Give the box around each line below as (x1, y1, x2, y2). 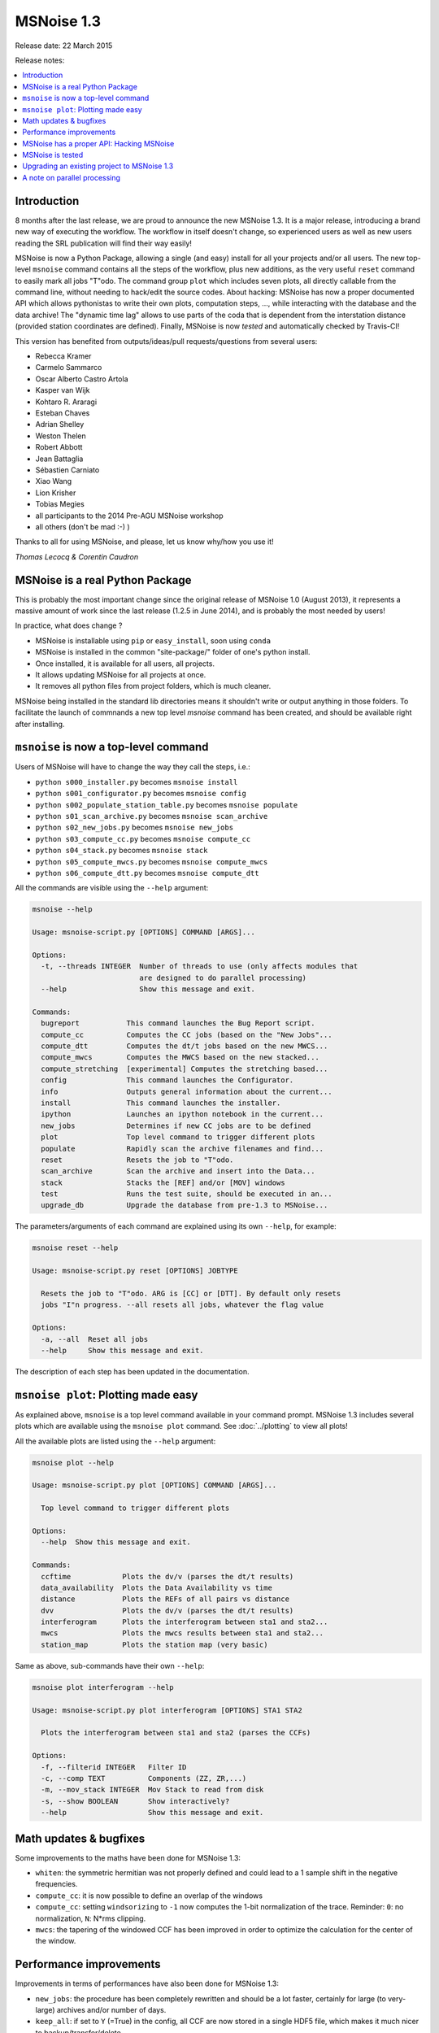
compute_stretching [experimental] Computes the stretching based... (41, 1064, 328, 1073)
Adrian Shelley (35, 420, 85, 429)
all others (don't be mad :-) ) (35, 521, 130, 532)
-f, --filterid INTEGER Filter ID (41, 1762, 187, 1772)
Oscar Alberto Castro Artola (35, 374, 129, 384)
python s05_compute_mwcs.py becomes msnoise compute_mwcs (35, 856, 268, 866)
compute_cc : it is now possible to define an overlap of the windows (35, 1891, 263, 1900)
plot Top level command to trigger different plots (41, 1133, 315, 1142)
